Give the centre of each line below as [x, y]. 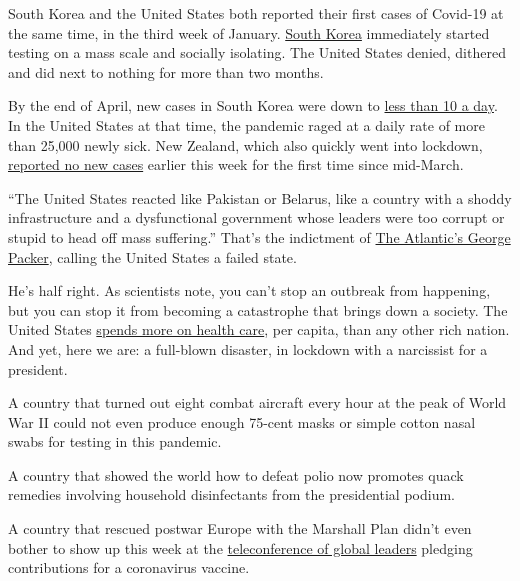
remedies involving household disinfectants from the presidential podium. [231, 494]
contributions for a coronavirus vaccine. [129, 567]
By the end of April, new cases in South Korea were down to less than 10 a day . [253, 105]
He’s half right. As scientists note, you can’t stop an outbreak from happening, [249, 290]
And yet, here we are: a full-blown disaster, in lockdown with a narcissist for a [248, 348]
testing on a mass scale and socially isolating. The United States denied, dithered [257, 52]
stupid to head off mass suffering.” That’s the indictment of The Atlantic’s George [259, 236]
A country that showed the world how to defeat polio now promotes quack [236, 474]
